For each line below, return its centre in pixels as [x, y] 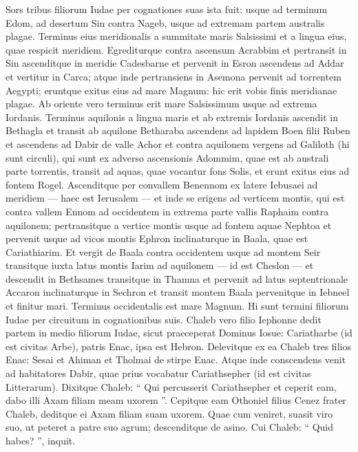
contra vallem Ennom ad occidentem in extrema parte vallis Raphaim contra [167, 211]
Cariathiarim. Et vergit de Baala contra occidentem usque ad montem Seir [163, 251]
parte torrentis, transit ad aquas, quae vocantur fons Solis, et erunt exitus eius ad [178, 171]
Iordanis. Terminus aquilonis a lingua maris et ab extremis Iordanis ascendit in [172, 117]
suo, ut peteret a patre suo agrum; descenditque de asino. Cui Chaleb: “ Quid [170, 427]
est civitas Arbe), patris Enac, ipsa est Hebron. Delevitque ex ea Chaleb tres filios [178, 346]
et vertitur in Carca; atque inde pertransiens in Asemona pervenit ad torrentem [173, 76]
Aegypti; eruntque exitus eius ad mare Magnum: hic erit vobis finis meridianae [171, 90]
